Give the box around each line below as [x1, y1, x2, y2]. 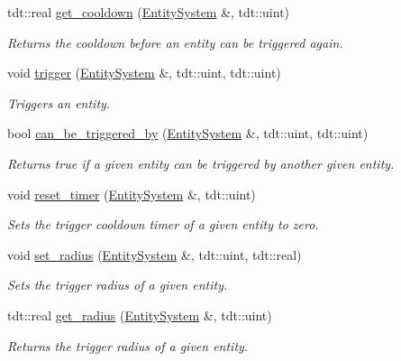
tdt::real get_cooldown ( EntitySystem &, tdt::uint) [7, 3, 290, 21]
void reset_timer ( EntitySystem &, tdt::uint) [7, 184, 256, 203]
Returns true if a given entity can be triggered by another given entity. [7, 153, 395, 172]
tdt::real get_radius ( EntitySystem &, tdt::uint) [7, 305, 272, 324]
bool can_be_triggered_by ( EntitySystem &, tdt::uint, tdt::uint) [7, 124, 369, 143]
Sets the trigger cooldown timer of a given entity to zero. [7, 215, 319, 234]
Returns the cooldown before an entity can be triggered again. [7, 32, 343, 51]
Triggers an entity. [7, 93, 111, 112]
